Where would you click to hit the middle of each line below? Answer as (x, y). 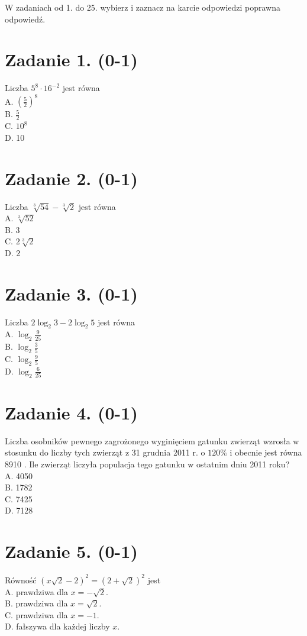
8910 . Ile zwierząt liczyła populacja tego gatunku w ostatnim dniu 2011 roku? (147, 464)
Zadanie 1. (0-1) (71, 59)
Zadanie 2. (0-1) (71, 178)
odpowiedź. (25, 19)
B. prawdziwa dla (36, 603)
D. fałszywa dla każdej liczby (57, 626)
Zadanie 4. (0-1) (71, 412)
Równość (21, 579)
